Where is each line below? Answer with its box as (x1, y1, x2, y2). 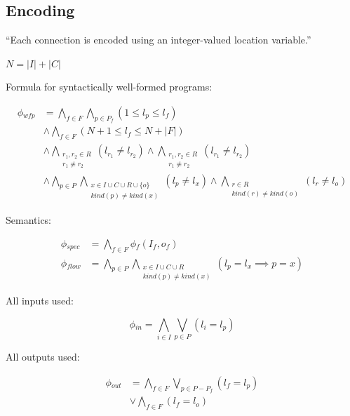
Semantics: (6, 213, 52, 227)
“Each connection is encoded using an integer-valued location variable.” (6, 32, 311, 47)
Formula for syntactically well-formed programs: (6, 79, 213, 94)
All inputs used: (6, 293, 74, 308)
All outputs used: (6, 349, 80, 364)
